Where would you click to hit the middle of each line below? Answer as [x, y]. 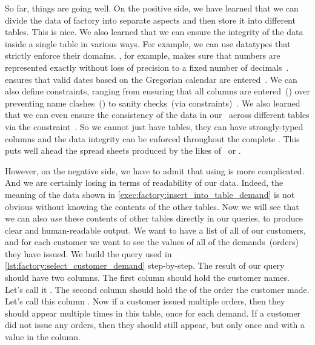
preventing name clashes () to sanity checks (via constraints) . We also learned [153, 103]
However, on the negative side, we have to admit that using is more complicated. [155, 170]
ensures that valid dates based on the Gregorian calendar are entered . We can [151, 79]
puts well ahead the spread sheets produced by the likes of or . [123, 150]
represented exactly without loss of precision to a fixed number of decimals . [147, 67]
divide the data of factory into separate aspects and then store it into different [150, 20]
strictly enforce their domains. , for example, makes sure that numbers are [143, 55]
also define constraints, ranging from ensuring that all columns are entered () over [157, 91]
